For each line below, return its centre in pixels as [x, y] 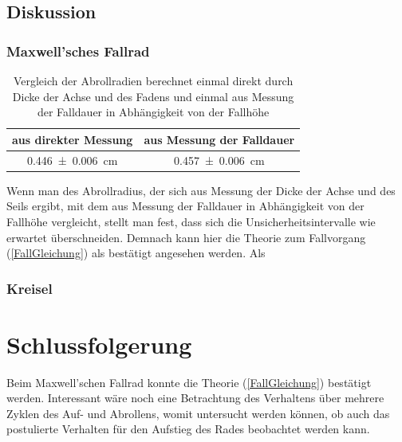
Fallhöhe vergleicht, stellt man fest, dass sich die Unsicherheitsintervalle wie [191, 221]
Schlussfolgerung [99, 344]
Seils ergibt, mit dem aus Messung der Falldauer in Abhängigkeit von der [185, 206]
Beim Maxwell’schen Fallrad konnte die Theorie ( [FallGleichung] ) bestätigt [189, 382]
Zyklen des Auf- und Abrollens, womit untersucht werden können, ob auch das [198, 413]
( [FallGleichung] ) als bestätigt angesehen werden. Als [136, 253]
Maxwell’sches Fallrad [78, 51]
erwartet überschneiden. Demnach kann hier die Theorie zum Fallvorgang [186, 237]
